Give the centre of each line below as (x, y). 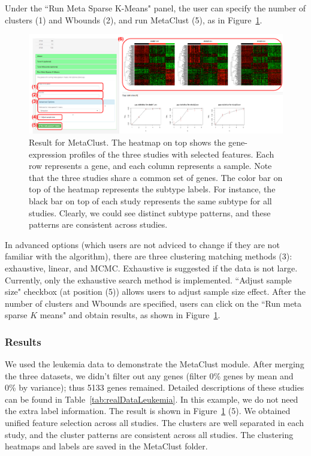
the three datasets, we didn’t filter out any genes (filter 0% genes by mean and (149, 375)
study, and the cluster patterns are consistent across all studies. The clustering (149, 434)
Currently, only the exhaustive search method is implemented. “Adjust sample (148, 280)
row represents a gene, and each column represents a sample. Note (150, 166)
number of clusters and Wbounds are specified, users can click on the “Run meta (153, 303)
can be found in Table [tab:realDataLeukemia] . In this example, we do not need (152, 399)
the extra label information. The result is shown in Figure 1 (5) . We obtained (148, 411)
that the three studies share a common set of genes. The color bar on (156, 177)
